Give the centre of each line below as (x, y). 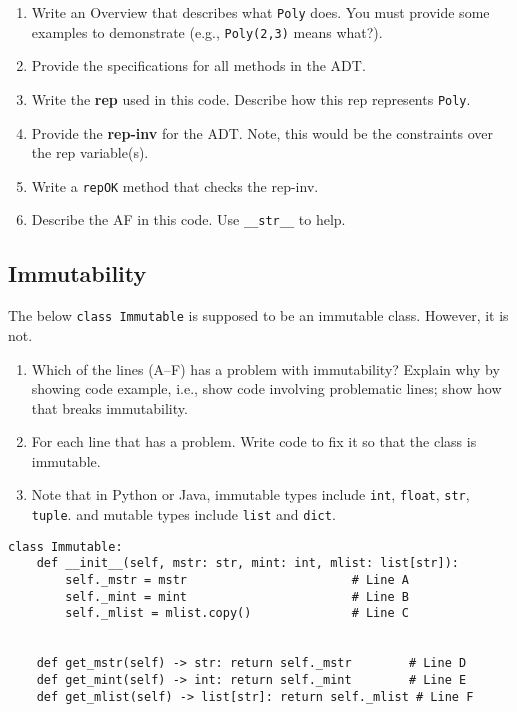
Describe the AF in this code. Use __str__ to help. (188, 219)
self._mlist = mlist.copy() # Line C (237, 613)
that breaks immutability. (109, 407)
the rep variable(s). (90, 152)
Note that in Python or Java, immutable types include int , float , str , (250, 494)
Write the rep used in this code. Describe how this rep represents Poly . (251, 98)
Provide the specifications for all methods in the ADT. (198, 65)
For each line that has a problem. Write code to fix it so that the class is (254, 441)
